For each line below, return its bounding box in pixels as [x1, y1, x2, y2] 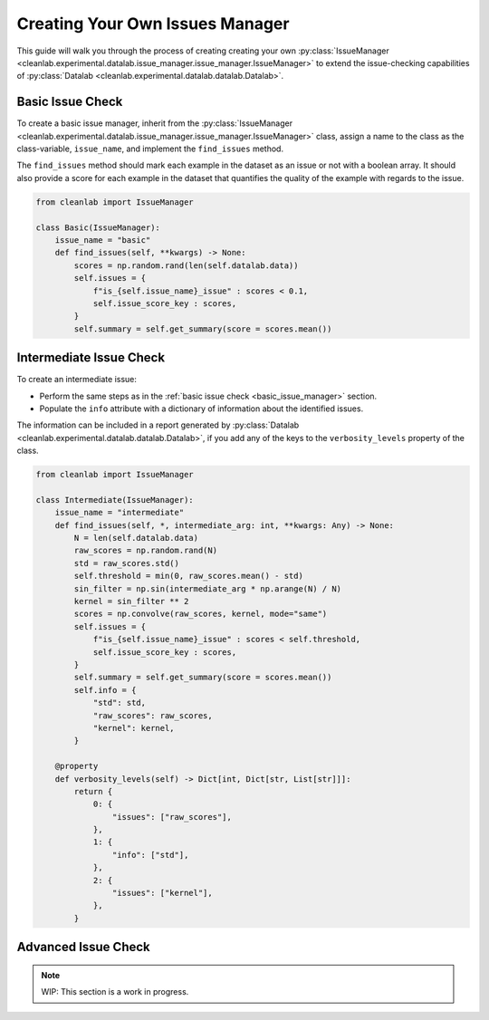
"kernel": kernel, [92, 723, 176, 733]
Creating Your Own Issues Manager [16, 14, 290, 34]
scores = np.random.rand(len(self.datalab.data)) [73, 260, 299, 271]
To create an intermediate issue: [16, 374, 138, 385]
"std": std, [92, 698, 147, 708]
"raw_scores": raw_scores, [92, 710, 213, 720]
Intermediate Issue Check [16, 350, 166, 366]
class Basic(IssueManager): [35, 222, 160, 233]
